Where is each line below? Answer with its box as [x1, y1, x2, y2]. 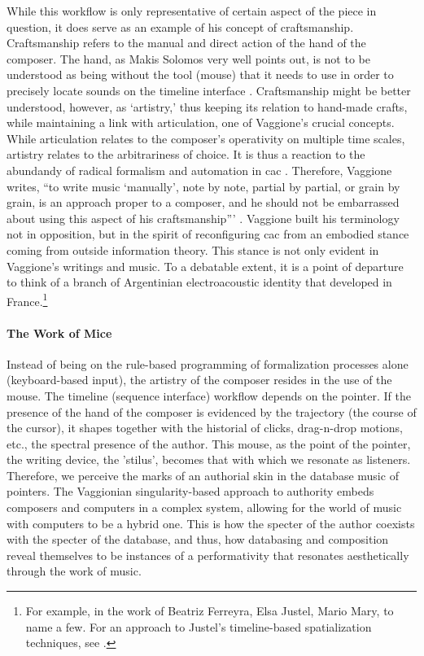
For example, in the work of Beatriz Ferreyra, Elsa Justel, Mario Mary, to [25, 602, 394, 619]
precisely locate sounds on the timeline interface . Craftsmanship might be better [7, 81, 411, 98]
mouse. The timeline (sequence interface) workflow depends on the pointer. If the [7, 387, 411, 404]
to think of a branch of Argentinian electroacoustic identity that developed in [7, 273, 392, 291]
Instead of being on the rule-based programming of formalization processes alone [7, 355, 409, 372]
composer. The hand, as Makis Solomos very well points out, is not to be [7, 50, 370, 67]
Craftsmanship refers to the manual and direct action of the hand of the [7, 34, 366, 51]
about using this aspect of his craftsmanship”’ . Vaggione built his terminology [7, 209, 400, 226]
